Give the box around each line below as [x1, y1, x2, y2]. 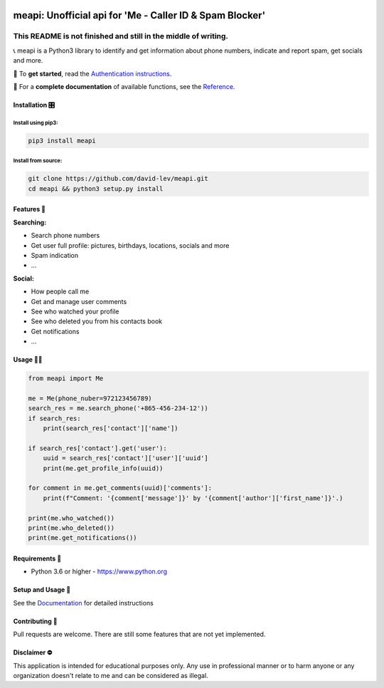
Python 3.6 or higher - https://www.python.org [31, 567, 167, 576]
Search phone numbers [31, 231, 100, 240]
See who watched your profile [31, 307, 119, 316]
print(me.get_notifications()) [28, 534, 138, 542]
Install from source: [13, 157, 63, 165]
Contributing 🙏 [13, 617, 58, 625]
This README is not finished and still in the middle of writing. [13, 31, 229, 41]
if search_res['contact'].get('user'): [28, 444, 167, 452]
